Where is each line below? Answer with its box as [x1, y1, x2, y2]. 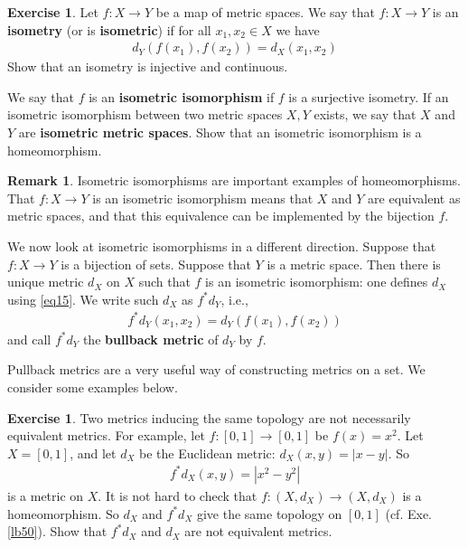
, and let [70, 443, 117, 462]
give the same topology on [196, 504, 342, 523]
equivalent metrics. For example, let [7, 426, 205, 445]
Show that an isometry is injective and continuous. [7, 57, 288, 76]
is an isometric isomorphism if [89, 87, 275, 106]
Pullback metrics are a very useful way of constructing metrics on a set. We [7, 360, 426, 379]
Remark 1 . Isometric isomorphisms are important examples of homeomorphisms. [7, 171, 462, 190]
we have [276, 20, 320, 39]
